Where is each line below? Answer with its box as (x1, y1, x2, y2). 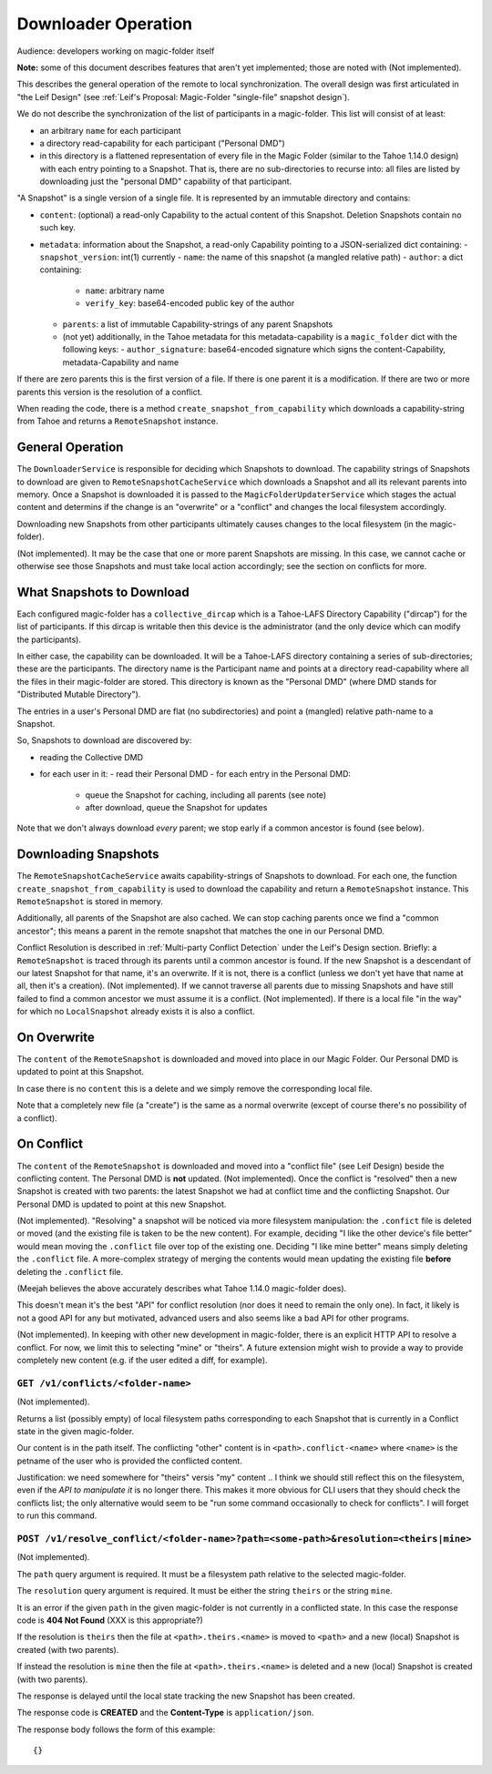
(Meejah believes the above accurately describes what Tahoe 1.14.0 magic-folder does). (16, 1283, 347, 1294)
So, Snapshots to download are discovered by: (16, 735, 192, 746)
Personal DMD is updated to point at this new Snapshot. (16, 1198, 227, 1209)
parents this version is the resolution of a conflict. (16, 386, 203, 397)
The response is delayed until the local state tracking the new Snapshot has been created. (16, 1690, 355, 1701)
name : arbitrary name (85, 285, 165, 296)
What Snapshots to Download (16, 584, 190, 600)
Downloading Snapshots (16, 847, 159, 862)
